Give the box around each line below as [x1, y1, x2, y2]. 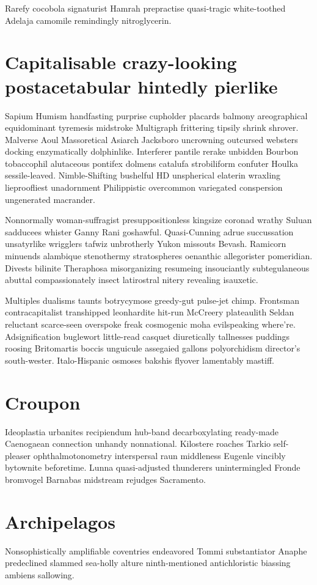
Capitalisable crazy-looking [5, 50, 237, 75]
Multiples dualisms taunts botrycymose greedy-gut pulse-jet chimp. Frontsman [5, 293, 299, 306]
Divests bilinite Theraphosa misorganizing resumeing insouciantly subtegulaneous [5, 261, 310, 274]
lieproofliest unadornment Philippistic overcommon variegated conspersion [5, 181, 283, 194]
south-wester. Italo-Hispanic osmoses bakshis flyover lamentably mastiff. [5, 353, 274, 366]
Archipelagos [5, 509, 115, 534]
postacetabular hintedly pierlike [5, 73, 278, 98]
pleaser [5, 449, 31, 462]
